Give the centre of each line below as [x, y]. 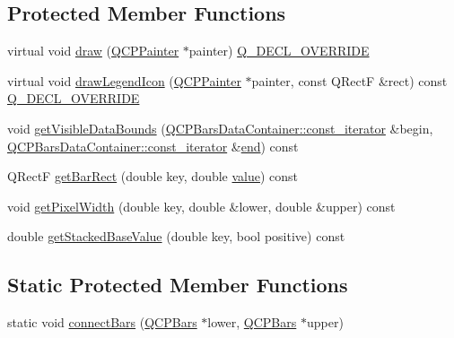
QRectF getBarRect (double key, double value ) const [153, 176]
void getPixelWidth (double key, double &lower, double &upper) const [201, 206]
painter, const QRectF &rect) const [349, 80]
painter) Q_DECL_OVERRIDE [279, 51]
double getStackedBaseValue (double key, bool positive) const [176, 236]
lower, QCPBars [252, 322]
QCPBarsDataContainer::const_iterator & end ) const [153, 146]
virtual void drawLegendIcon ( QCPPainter [124, 80]
